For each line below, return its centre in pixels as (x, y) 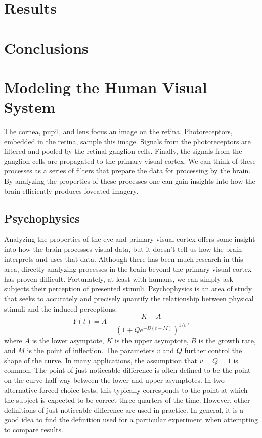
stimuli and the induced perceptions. (61, 308)
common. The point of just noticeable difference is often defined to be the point (127, 370)
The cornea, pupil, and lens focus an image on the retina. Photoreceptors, (118, 131)
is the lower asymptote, (68, 340)
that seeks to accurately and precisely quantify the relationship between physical (129, 298)
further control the (213, 350)
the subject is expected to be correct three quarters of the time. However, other (127, 400)
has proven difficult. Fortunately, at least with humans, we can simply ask (119, 278)
